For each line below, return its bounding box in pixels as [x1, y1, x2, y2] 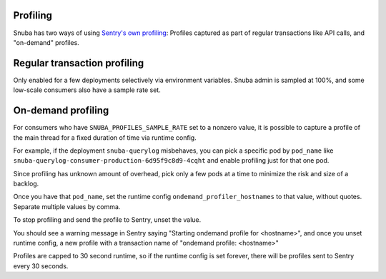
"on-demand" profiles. [13, 38, 80, 46]
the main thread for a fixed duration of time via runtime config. [13, 133, 197, 142]
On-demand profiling [13, 104, 109, 117]
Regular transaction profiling [13, 57, 144, 69]
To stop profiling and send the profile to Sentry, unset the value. [13, 215, 202, 224]
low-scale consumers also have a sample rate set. [13, 86, 161, 94]
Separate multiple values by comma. [13, 202, 121, 210]
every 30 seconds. [13, 261, 69, 270]
